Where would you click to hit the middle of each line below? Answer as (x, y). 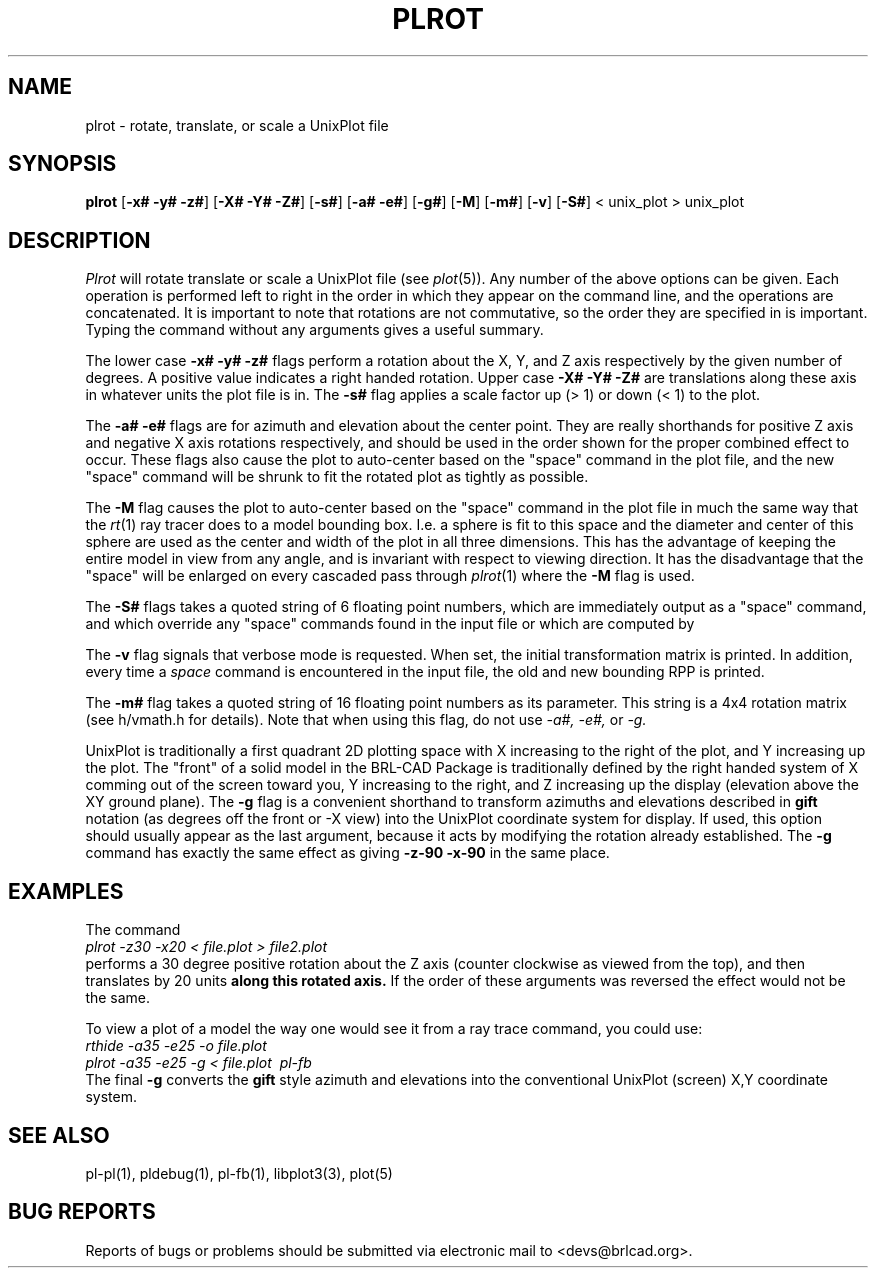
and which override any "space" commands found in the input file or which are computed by (390, 624)
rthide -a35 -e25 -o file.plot (176, 1046)
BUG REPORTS (82, 1212)
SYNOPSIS (62, 164)
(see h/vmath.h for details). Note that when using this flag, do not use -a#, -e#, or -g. (366, 720)
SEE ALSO (59, 1135)
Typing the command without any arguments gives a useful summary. (314, 330)
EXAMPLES (66, 891)
